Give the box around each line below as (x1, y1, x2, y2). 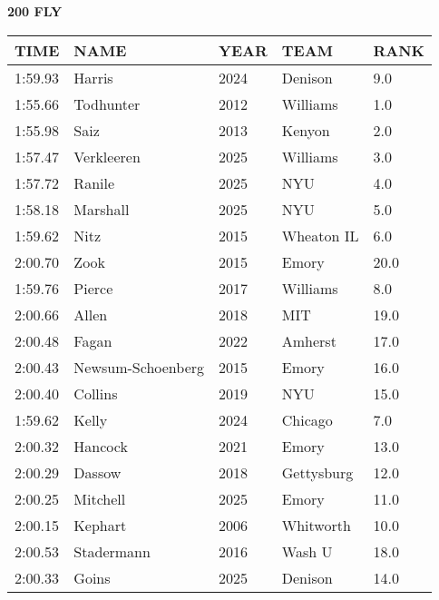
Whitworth (281, 514, 351, 536)
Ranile (73, 172, 115, 193)
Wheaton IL (281, 224, 359, 246)
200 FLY (7, 2, 63, 20)
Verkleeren (73, 145, 141, 167)
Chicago (281, 408, 333, 430)
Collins (73, 382, 118, 404)
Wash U (281, 540, 333, 562)
